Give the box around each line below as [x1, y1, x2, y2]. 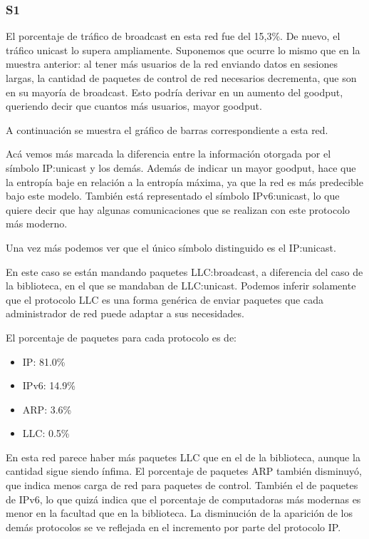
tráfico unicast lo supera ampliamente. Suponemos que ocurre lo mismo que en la [6, 42, 360, 57]
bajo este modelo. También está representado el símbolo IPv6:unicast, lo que [6, 188, 340, 203]
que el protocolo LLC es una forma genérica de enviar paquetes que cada [6, 292, 323, 307]
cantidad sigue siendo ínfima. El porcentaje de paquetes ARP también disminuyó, [6, 463, 362, 478]
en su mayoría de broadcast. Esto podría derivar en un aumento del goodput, [6, 84, 343, 99]
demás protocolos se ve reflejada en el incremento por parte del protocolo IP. [6, 519, 341, 534]
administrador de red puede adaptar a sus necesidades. [6, 306, 244, 321]
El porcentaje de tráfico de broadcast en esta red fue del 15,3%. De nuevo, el [6, 29, 341, 43]
